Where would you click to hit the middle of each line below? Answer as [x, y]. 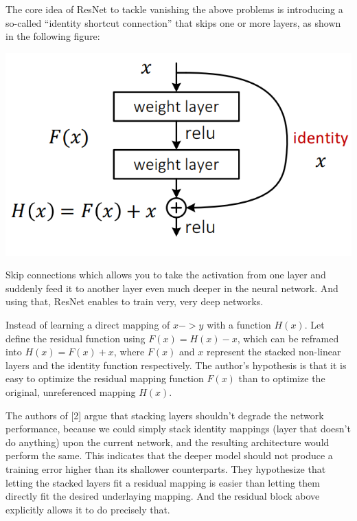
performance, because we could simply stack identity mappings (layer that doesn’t [178, 429]
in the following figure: [53, 36]
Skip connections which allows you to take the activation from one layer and [166, 275]
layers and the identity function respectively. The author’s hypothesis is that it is [176, 365]
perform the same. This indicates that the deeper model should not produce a [169, 455]
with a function [239, 324]
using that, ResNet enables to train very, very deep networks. [135, 301]
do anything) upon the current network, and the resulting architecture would [168, 442]
